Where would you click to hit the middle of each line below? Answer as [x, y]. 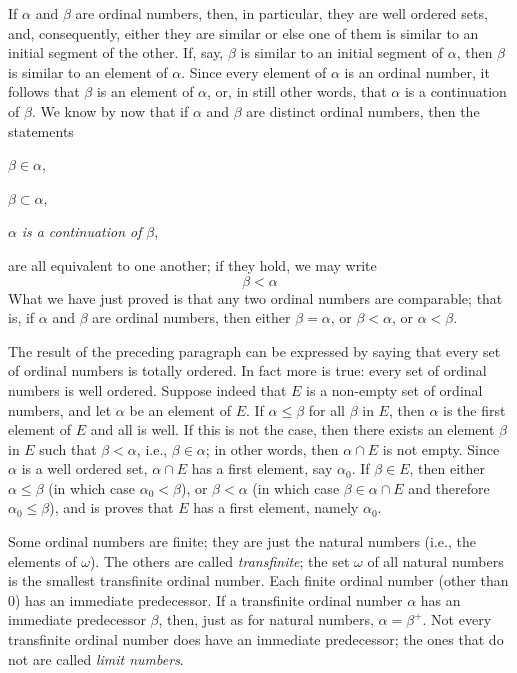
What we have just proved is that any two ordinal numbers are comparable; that [255, 297]
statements [41, 130]
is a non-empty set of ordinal [394, 389]
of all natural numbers [435, 560]
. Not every [457, 619]
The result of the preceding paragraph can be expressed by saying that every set [254, 350]
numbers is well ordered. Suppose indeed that [147, 389]
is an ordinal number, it [417, 71]
